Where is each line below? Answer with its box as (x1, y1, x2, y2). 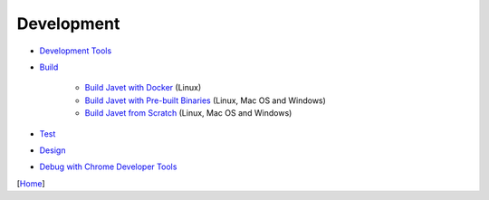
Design (39, 145, 66, 156)
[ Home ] (16, 177, 45, 189)
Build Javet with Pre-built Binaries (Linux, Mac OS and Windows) (84, 95, 326, 106)
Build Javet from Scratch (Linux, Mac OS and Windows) (84, 108, 292, 119)
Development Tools (39, 45, 112, 56)
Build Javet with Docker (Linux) (84, 82, 202, 93)
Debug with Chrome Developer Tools (39, 161, 177, 172)
